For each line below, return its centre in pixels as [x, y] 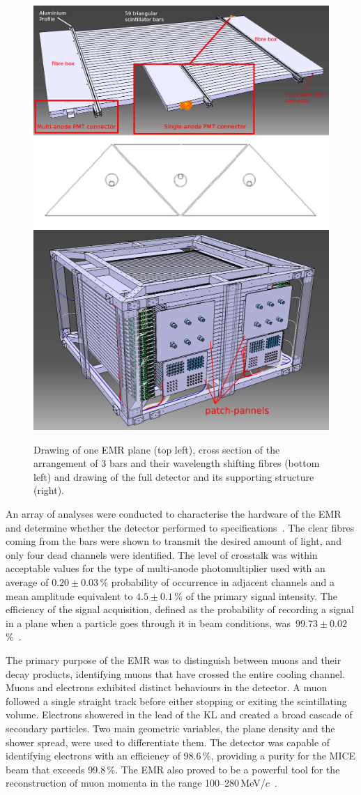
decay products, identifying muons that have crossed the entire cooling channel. [175, 673]
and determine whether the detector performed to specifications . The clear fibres [180, 527]
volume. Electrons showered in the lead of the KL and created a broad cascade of [179, 715]
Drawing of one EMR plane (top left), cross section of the [157, 449]
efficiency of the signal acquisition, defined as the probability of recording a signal [180, 609]
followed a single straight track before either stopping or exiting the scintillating [176, 701]
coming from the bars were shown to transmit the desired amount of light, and [174, 541]
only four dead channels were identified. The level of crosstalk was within [162, 554]
